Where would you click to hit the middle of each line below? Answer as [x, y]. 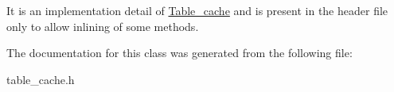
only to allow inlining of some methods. [103, 26]
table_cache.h [41, 79]
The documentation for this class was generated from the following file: [179, 53]
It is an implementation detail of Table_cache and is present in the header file [197, 10]
